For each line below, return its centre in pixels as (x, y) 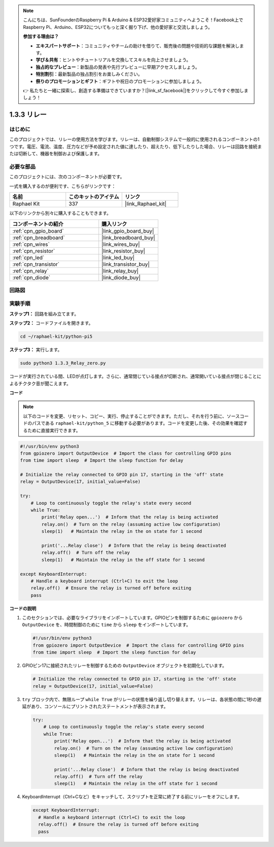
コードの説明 (23, 608)
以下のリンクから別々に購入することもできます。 (60, 213)
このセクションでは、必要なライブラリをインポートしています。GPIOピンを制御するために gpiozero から (132, 618)
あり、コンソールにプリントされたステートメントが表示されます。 (99, 706)
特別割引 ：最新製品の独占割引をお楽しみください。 (89, 74)
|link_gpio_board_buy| (128, 231)
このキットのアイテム (94, 197)
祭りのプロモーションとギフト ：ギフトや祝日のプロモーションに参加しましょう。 (120, 81)
